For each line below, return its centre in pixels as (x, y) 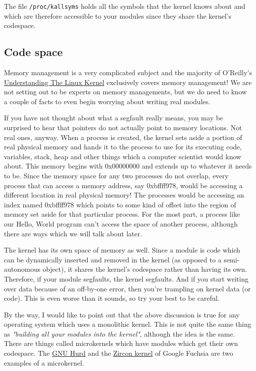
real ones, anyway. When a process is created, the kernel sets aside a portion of (123, 137)
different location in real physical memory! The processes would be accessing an (124, 195)
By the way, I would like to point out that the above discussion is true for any (122, 314)
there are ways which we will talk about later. (73, 233)
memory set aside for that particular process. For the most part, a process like (122, 214)
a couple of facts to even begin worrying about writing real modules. (107, 101)
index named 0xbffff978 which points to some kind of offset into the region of (120, 204)
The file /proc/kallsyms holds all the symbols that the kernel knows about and (125, 6)
